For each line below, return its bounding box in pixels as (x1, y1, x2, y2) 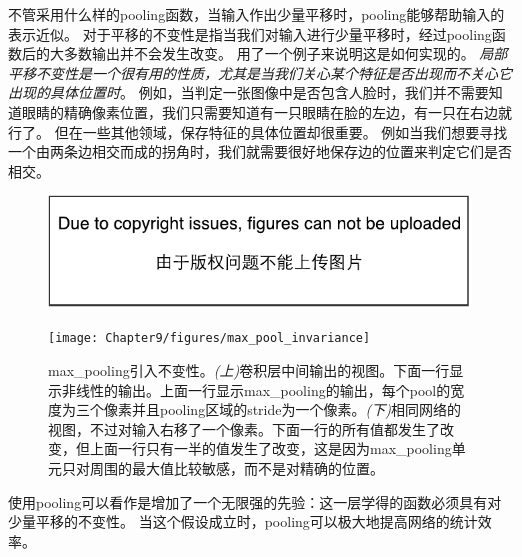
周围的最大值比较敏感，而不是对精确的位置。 (89, 457, 384, 478)
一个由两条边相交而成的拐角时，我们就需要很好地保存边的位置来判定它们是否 (8, 141, 512, 162)
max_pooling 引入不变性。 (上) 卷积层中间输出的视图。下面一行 (48, 359, 450, 380)
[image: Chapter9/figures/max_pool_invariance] (48, 331, 371, 346)
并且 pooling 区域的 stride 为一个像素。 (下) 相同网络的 (131, 399, 461, 420)
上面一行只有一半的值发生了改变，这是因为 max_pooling (89, 438, 452, 459)
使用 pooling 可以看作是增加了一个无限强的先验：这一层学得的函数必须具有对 (8, 491, 502, 512)
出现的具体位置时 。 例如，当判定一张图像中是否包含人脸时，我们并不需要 (8, 82, 489, 103)
